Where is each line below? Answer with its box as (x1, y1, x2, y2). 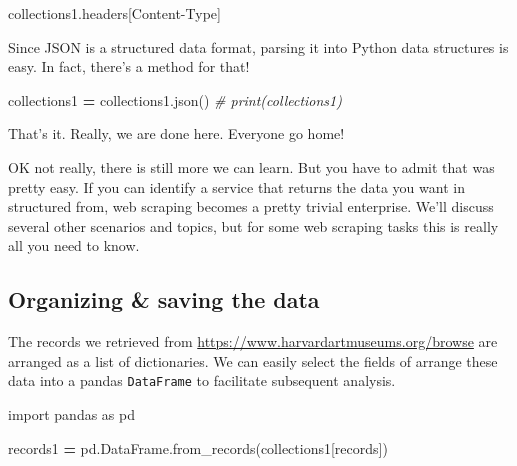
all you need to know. (8, 235, 140, 256)
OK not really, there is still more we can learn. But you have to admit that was (8, 156, 495, 177)
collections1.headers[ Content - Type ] (8, 3, 221, 23)
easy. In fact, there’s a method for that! (8, 56, 250, 77)
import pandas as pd (8, 403, 135, 424)
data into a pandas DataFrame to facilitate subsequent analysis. (8, 370, 396, 391)
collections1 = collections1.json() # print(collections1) (8, 89, 342, 110)
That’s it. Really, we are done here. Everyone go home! (8, 123, 345, 144)
